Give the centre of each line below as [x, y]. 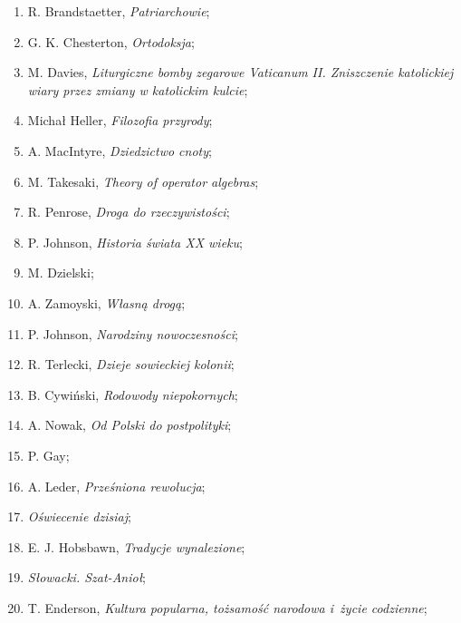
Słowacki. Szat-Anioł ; [87, 577]
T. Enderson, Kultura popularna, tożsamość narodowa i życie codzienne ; [227, 607]
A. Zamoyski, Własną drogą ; [106, 302]
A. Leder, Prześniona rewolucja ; [116, 486]
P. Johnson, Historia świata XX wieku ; [135, 242]
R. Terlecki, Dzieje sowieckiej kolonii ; [131, 364]
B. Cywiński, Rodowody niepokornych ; [133, 394]
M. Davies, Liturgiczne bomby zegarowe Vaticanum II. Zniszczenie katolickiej [240, 72]
